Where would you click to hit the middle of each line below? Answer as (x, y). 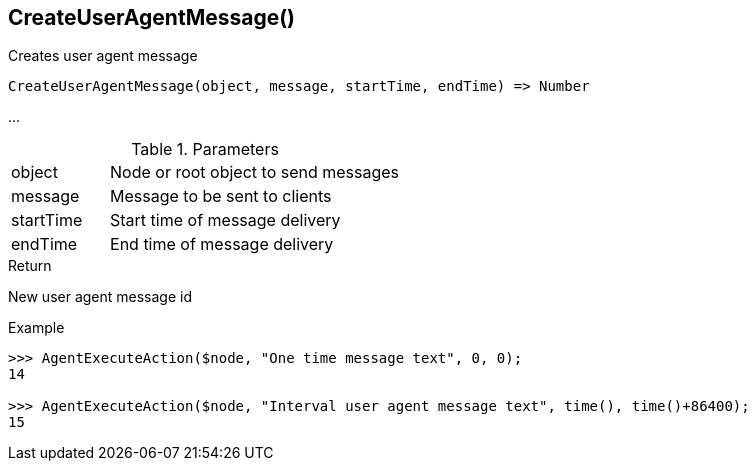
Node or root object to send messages (255, 172)
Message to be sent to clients (221, 196)
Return (30, 266)
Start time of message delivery (225, 220)
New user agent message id (100, 297)
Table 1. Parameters (205, 149)
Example (36, 328)
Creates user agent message (103, 56)
